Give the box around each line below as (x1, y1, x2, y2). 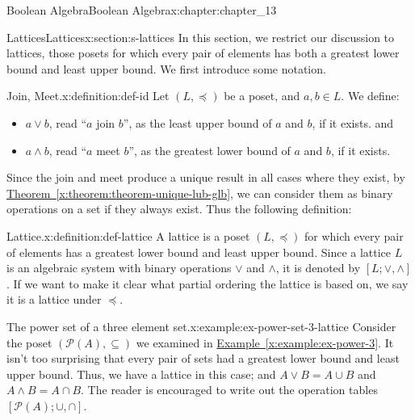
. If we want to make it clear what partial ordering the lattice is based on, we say (6, 275, 409, 292)
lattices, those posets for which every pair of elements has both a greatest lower (6, 44, 400, 61)
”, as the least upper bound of (123, 114, 272, 131)
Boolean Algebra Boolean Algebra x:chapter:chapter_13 (6, 2, 277, 18)
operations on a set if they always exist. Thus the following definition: (6, 200, 352, 217)
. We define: (341, 87, 400, 104)
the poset (6, 334, 52, 351)
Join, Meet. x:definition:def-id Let (6, 87, 170, 104)
